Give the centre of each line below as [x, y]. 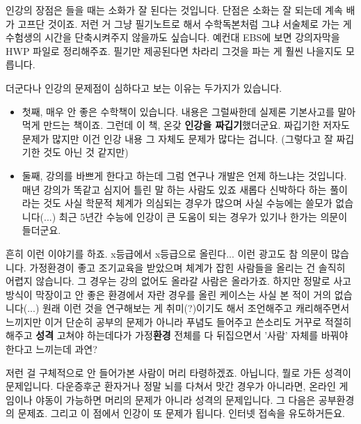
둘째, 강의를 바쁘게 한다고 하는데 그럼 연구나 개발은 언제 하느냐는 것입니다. [184, 175]
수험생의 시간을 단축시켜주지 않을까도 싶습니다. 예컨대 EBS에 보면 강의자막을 [173, 37]
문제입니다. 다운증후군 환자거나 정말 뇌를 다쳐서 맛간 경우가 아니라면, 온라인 [171, 386]
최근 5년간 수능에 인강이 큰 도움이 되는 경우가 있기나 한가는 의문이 [203, 216]
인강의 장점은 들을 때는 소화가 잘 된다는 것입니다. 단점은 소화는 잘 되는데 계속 [174, 10]
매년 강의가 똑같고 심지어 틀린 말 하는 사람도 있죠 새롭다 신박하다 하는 [174, 189]
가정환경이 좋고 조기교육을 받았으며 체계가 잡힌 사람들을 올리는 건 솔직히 [187, 267]
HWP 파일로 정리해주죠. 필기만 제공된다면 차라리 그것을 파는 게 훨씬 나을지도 [174, 50]
